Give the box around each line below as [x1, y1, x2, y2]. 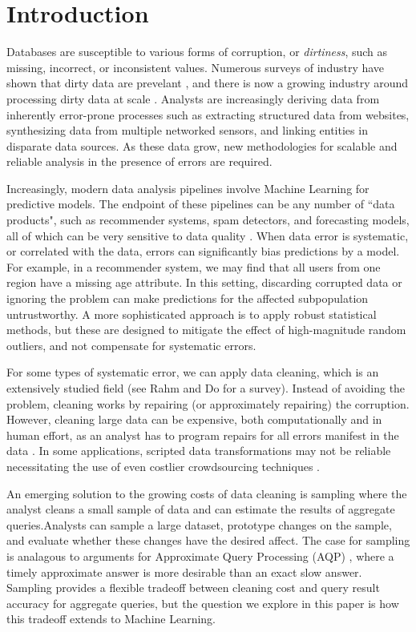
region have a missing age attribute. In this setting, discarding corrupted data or [6, 274, 402, 291]
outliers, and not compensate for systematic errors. [6, 336, 256, 353]
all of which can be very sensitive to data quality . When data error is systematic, [6, 227, 409, 244]
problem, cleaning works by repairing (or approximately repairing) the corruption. [6, 395, 410, 412]
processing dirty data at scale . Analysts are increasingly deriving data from [6, 90, 380, 107]
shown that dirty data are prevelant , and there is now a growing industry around [6, 74, 409, 91]
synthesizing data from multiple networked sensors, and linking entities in [6, 122, 368, 139]
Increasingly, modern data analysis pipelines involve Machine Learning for [6, 179, 370, 196]
